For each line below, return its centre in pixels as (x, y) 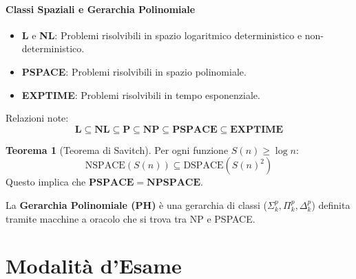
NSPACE (105, 166)
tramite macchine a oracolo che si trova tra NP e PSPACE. (130, 218)
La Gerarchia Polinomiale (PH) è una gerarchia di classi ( (137, 204)
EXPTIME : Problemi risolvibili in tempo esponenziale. (141, 94)
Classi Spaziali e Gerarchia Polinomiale (101, 9)
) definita (331, 204)
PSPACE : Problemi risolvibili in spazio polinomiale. (134, 71)
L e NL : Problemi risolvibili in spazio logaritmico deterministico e (162, 35)
